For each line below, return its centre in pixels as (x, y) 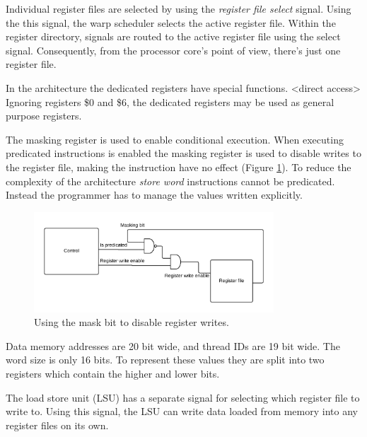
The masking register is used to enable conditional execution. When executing (175, 139)
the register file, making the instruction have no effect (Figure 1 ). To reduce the (179, 167)
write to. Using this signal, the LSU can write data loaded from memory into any (182, 411)
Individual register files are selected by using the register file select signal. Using (179, 8)
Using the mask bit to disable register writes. (132, 322)
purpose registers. (44, 116)
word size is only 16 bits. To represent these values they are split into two (165, 360)
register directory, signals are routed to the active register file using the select (173, 36)
